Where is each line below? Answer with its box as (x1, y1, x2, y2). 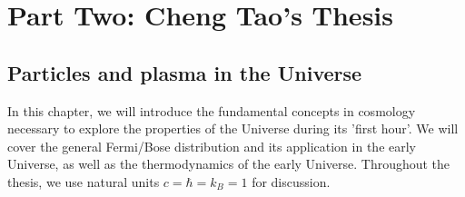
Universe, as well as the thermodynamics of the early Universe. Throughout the (7, 154, 450, 173)
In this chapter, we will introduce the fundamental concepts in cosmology (7, 101, 416, 120)
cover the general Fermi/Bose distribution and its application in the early (7, 136, 417, 155)
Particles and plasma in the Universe (7, 58, 362, 86)
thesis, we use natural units (7, 172, 160, 191)
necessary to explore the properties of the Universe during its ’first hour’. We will (7, 119, 459, 138)
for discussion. (252, 172, 331, 191)
